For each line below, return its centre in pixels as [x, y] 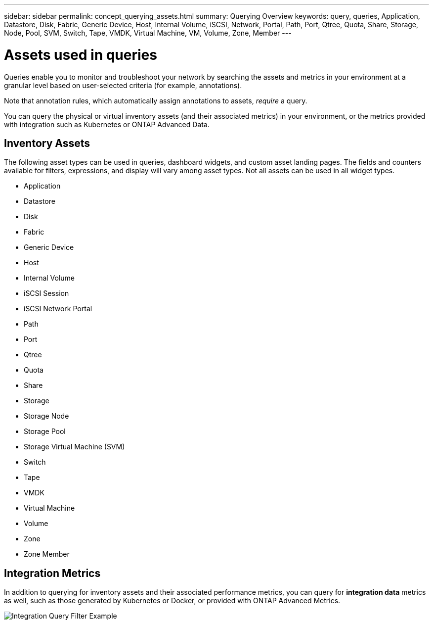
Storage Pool [45, 432]
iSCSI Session [46, 293]
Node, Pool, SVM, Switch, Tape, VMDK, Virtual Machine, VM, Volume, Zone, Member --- [148, 33]
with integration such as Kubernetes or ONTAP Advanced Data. [107, 124]
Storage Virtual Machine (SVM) [74, 447]
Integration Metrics [52, 573]
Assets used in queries [81, 55]
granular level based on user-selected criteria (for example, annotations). [123, 85]
